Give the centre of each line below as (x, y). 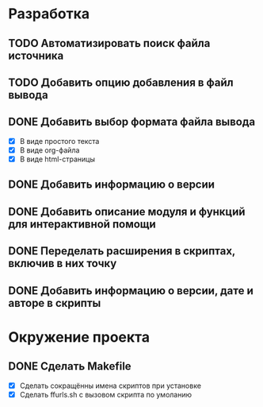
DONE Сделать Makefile (70, 366)
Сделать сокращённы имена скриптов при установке (111, 386)
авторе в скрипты (55, 303)
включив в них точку (63, 264)
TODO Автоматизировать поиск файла (109, 43)
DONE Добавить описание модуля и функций (127, 211)
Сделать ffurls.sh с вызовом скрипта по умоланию (106, 394)
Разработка (49, 14)
